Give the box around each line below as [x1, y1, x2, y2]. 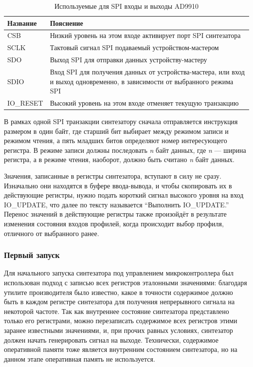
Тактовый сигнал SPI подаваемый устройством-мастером [50, 42, 219, 53]
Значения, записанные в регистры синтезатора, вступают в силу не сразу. [4, 171, 221, 181]
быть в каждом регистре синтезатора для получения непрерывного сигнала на [4, 296, 235, 307]
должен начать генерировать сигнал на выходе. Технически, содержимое [4, 334, 218, 345]
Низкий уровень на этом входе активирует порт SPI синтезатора [50, 30, 241, 40]
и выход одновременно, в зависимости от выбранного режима [50, 76, 234, 86]
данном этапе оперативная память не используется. [4, 353, 155, 364]
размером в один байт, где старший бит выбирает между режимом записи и [4, 126, 229, 136]
